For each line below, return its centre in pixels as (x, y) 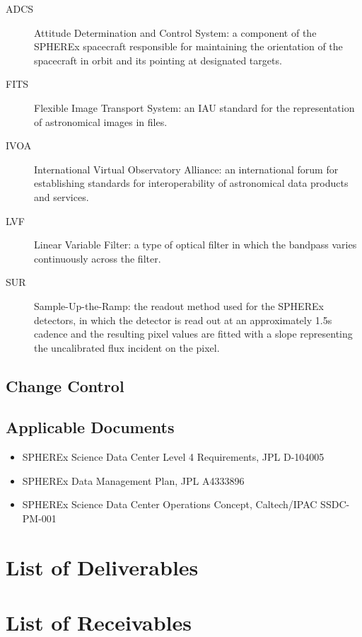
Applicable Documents (90, 427)
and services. (62, 196)
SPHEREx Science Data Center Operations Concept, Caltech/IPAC (170, 504)
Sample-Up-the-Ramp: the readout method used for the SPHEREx (179, 305)
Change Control (65, 385)
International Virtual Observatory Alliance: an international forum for (186, 169)
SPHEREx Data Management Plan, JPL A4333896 (133, 480)
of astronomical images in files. (101, 121)
